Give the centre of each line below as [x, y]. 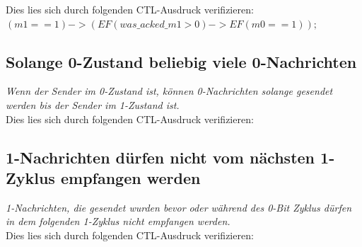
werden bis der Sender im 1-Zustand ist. [93, 104]
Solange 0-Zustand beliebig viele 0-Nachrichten [181, 61]
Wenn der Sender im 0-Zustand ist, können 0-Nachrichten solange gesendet [169, 91]
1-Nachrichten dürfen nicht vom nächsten [160, 157]
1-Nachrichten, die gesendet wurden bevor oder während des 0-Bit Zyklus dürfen [179, 207]
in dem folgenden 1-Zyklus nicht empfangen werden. [118, 221]
